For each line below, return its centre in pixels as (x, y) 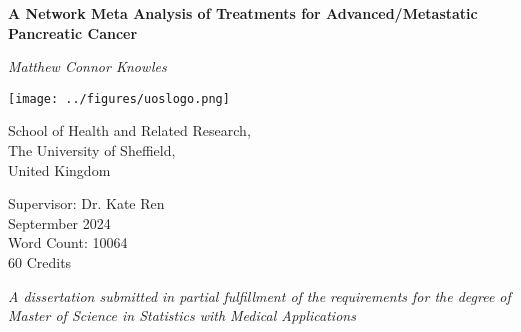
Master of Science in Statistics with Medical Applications (182, 315)
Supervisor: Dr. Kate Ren (86, 203)
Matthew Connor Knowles (87, 66)
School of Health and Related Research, (129, 130)
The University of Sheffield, (92, 150)
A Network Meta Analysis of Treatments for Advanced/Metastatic (243, 13)
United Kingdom (59, 169)
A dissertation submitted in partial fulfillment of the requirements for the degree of (259, 295)
